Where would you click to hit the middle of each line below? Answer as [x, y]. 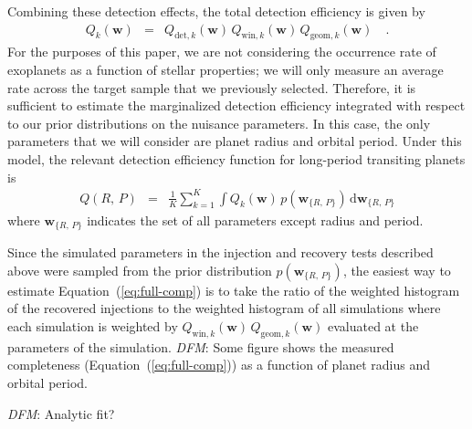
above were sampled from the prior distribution [140, 270]
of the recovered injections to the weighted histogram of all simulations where [224, 308]
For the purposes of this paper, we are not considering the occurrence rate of [222, 52]
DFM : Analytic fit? [61, 413]
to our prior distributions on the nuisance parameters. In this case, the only [219, 123]
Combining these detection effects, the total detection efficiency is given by [216, 11]
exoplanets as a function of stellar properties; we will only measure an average [226, 70]
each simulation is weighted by [93, 325]
